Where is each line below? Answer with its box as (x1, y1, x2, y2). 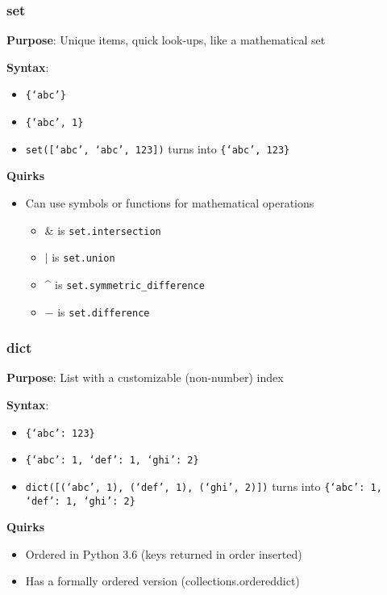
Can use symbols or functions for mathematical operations (25, 194, 314, 211)
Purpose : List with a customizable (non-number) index (6, 369, 284, 386)
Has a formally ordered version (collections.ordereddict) (25, 572, 300, 589)
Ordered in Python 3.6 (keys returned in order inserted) (25, 545, 302, 562)
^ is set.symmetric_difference (44, 275, 205, 292)
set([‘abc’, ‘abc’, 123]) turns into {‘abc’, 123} (25, 140, 290, 157)
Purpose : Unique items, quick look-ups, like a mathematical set (6, 31, 326, 48)
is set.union (52, 249, 115, 266)
